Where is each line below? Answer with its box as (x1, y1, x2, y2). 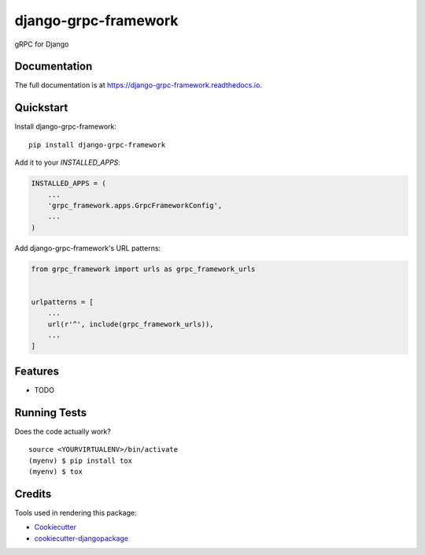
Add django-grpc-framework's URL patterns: (14, 243, 161, 252)
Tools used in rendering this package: (14, 508, 137, 517)
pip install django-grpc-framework (28, 140, 166, 149)
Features (14, 364, 59, 378)
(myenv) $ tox (28, 467, 83, 476)
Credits (14, 487, 52, 501)
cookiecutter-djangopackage (34, 533, 129, 543)
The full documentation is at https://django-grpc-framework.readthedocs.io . (14, 80, 263, 90)
